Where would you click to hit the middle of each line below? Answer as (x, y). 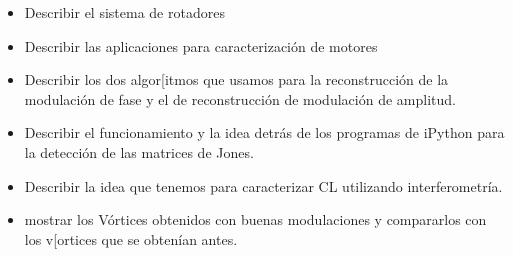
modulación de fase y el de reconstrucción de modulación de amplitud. (240, 98)
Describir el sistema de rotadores (124, 12)
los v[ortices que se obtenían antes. (131, 238)
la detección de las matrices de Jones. (139, 151)
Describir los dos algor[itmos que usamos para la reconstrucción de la (236, 79)
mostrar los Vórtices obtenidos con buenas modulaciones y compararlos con (255, 219)
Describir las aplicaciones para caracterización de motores (201, 45)
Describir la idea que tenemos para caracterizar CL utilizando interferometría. (263, 185)
